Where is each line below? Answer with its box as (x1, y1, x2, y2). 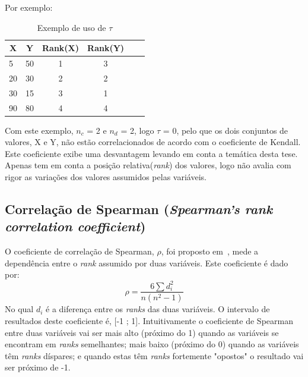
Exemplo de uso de (37, 21, 106, 33)
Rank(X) (42, 42, 80, 54)
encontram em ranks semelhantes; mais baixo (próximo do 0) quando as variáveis (5, 338, 299, 350)
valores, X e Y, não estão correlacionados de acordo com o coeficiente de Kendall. (5, 136, 301, 148)
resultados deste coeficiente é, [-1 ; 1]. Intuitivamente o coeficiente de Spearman (5, 315, 293, 326)
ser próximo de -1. (5, 361, 71, 373)
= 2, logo (120, 124, 154, 136)
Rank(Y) (87, 42, 125, 54)
